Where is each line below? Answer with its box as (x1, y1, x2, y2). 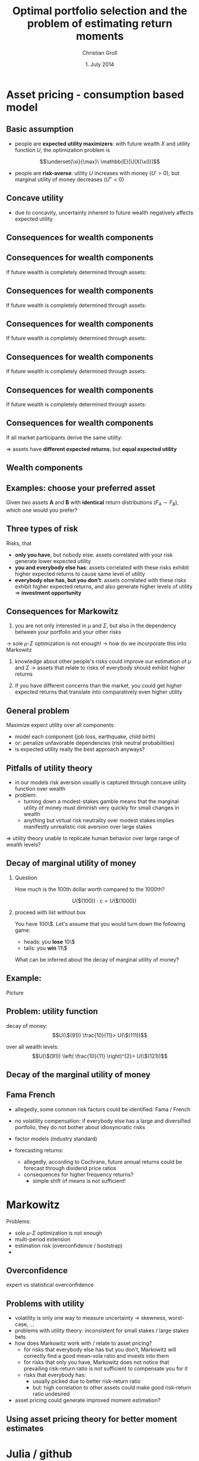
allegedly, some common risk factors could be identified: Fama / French (14, 1105, 191, 1112)
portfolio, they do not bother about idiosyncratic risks (14, 1123, 146, 1130)
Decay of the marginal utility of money (6, 1070, 151, 1080)
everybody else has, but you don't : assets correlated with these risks (14, 576, 187, 583)
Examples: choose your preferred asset (6, 483, 156, 493)
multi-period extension (14, 1235, 71, 1243)
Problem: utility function (6, 1006, 98, 1017)
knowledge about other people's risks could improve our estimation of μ (14, 658, 191, 665)
